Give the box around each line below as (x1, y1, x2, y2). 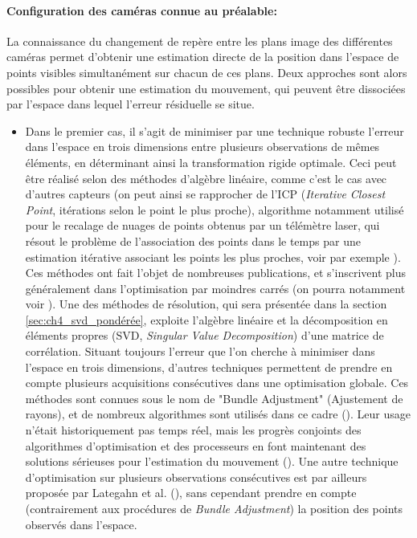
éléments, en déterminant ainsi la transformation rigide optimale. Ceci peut (25, 153, 397, 170)
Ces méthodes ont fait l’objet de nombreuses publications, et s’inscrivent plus (25, 264, 406, 281)
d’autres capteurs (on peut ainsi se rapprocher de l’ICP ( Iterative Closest (25, 185, 386, 202)
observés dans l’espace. (25, 516, 137, 532)
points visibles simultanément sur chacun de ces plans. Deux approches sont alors (6, 63, 407, 80)
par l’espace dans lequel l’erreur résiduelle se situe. (6, 96, 255, 112)
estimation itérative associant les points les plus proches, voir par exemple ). (25, 248, 401, 265)
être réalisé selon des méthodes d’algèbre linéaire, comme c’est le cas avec (25, 169, 387, 186)
